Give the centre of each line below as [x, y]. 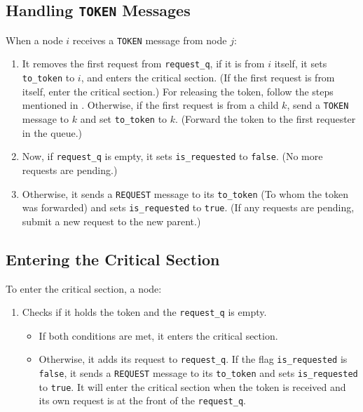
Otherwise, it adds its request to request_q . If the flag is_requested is [193, 359]
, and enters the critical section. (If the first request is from [208, 78]
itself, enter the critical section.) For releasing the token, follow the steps [178, 91]
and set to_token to [124, 119]
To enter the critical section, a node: [84, 288]
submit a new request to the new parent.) [111, 221]
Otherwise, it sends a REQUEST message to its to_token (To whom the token [185, 193]
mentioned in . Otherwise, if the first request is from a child [150, 105]
